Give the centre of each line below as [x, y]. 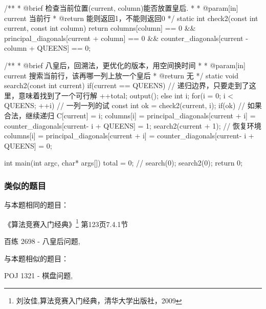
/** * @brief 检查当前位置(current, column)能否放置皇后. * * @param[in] [121, 8]
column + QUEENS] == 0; [48, 48]
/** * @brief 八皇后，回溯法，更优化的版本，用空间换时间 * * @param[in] [125, 65]
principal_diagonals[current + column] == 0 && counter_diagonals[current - [126, 38]
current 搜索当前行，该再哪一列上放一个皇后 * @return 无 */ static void [121, 75]
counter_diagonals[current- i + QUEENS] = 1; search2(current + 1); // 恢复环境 [133, 125]
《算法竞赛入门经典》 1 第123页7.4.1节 [66, 223]
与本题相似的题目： [36, 258]
